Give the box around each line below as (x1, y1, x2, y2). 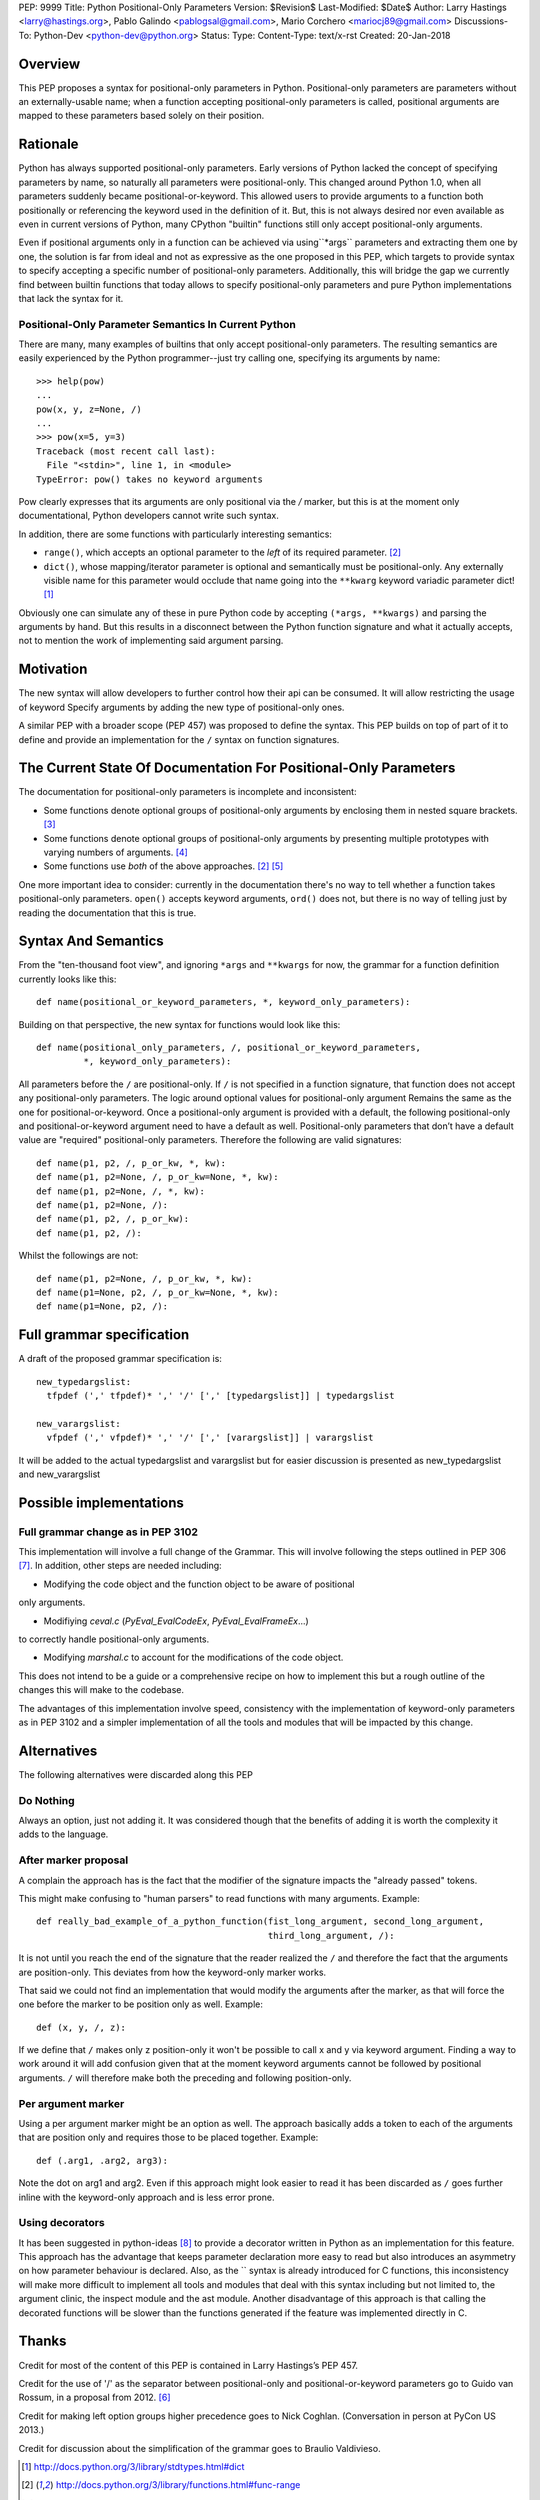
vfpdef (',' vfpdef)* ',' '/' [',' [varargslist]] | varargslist (46, 1432, 374, 1444)
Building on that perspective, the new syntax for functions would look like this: (18, 1018, 341, 1030)
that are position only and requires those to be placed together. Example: (18, 2131, 319, 2144)
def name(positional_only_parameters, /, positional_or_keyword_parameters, (36, 1042, 422, 1054)
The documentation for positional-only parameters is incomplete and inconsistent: (18, 786, 357, 798)
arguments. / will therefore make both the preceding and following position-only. (18, 2071, 352, 2084)
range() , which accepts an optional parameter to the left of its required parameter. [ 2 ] (43, 546, 402, 559)
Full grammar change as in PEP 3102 (18, 1525, 199, 1539)
